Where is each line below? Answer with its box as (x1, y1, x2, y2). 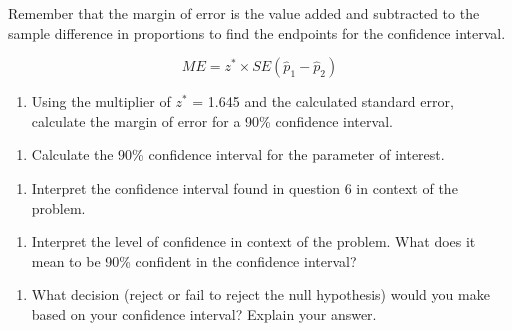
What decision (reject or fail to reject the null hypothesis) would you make (31, 284, 490, 305)
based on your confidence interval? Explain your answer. (31, 303, 377, 324)
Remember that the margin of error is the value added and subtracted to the (8, 3, 480, 23)
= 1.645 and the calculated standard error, (192, 91, 454, 112)
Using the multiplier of (31, 91, 171, 112)
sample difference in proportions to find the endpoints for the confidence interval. (8, 22, 506, 43)
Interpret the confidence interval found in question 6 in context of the (31, 177, 458, 198)
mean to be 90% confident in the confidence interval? (31, 250, 357, 271)
